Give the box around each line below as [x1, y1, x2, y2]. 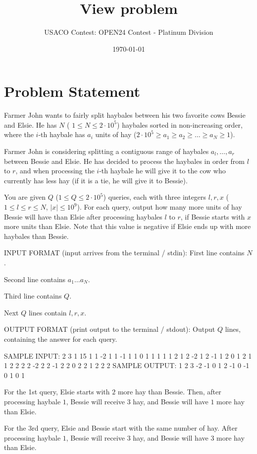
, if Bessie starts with [180, 211, 245, 222]
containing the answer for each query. [4, 333, 117, 344]
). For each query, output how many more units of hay [77, 202, 242, 212]
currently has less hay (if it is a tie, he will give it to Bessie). [4, 175, 188, 185]
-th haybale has [38, 129, 85, 140]
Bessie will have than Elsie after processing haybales [4, 211, 162, 222]
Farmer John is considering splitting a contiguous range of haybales [4, 146, 209, 156]
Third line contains [4, 291, 62, 301]
